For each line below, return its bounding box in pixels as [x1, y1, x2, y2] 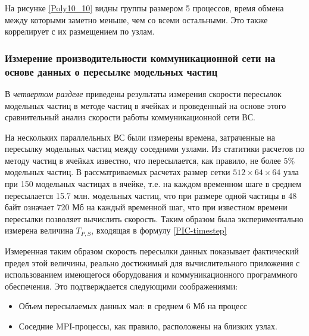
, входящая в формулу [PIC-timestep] [91, 224, 227, 237]
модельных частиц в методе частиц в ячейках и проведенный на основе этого [5, 99, 286, 111]
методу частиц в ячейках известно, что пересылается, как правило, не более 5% [5, 154, 295, 166]
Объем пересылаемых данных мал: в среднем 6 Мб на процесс [18, 300, 248, 312]
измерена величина [5, 224, 73, 237]
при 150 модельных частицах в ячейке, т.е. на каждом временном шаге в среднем [5, 178, 301, 190]
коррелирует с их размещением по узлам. [5, 25, 155, 38]
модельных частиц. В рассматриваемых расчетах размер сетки [5, 166, 230, 178]
